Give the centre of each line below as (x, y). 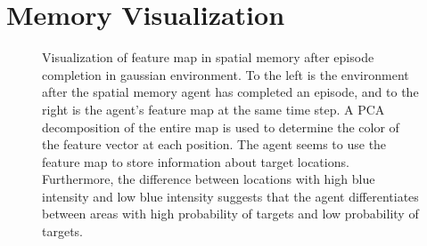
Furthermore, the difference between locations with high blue (209, 179)
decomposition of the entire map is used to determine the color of (221, 127)
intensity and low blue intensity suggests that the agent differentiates (230, 196)
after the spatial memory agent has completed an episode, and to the (230, 92)
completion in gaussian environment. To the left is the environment (226, 74)
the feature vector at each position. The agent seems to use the (214, 144)
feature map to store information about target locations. (196, 161)
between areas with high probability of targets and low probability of (230, 214)
